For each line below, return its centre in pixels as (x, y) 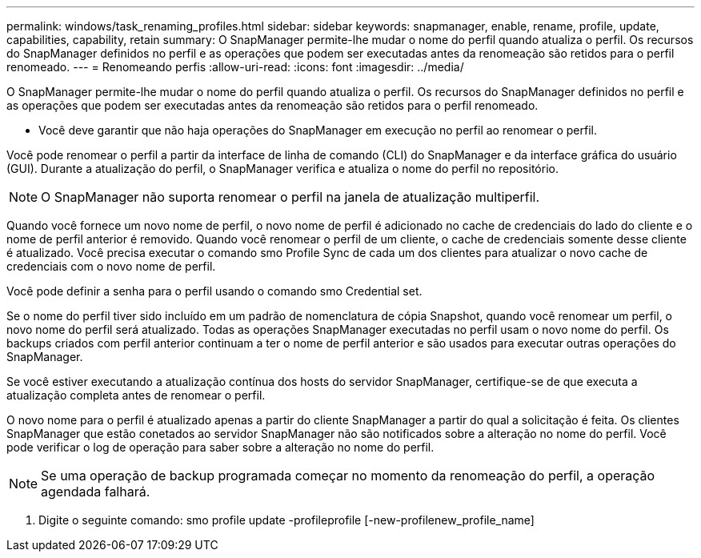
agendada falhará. (96, 492)
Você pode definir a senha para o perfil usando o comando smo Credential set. (214, 291)
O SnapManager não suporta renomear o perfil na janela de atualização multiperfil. (290, 197)
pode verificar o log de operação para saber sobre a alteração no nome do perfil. (220, 447)
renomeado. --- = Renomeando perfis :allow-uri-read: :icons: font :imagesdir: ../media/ (235, 67)
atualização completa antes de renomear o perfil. (136, 395)
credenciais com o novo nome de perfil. (111, 266)
